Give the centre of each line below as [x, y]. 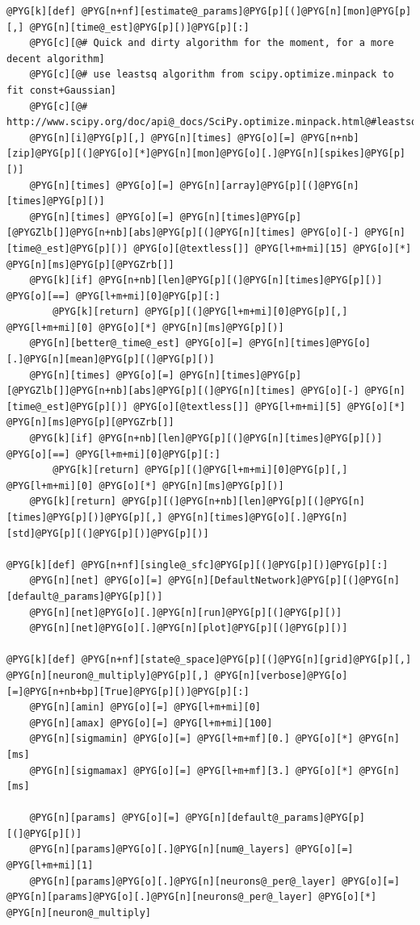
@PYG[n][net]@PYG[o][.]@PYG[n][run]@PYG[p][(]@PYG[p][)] [186, 612]
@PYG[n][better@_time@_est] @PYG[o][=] [136, 343]
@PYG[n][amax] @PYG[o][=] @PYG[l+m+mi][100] [151, 723]
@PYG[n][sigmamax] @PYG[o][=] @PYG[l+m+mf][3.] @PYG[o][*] [191, 770]
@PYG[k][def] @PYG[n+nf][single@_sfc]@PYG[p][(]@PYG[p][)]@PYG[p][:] [197, 565]
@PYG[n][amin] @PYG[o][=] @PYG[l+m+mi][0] [145, 707]
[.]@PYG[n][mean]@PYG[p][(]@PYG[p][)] [111, 360]
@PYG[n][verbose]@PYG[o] [281, 675]
